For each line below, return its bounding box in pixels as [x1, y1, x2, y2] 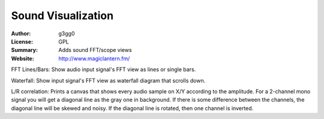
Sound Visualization [11, 9, 114, 22]
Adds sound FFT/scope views [58, 47, 132, 54]
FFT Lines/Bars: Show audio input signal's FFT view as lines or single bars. [11, 66, 196, 73]
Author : [11, 30, 31, 37]
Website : [11, 54, 34, 62]
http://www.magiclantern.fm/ [58, 54, 130, 62]
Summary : [11, 47, 38, 54]
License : [11, 38, 33, 45]
